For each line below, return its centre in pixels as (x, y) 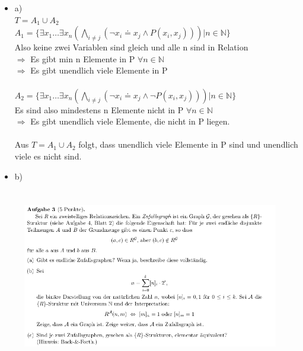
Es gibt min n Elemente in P (83, 58)
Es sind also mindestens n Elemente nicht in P (99, 109)
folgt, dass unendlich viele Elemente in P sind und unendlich (188, 144)
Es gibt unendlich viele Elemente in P (99, 70)
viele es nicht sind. (48, 156)
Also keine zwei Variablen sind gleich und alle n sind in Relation (131, 47)
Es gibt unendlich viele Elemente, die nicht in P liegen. (130, 121)
